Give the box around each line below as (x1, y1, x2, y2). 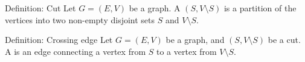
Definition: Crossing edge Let (5, 33, 113, 46)
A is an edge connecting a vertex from (5, 45, 146, 57)
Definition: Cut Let (5, 2, 76, 14)
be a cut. (268, 33, 301, 46)
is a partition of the (223, 2, 297, 14)
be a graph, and (165, 33, 225, 46)
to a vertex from (156, 45, 217, 57)
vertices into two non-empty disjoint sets (5, 13, 155, 26)
